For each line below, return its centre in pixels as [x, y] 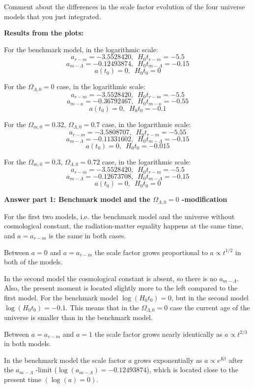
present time [23, 379]
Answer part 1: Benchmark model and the [77, 199]
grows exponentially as [168, 360]
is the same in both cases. [87, 235]
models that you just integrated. [53, 16]
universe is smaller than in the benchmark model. [78, 317]
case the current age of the [210, 307]
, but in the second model [210, 297]
